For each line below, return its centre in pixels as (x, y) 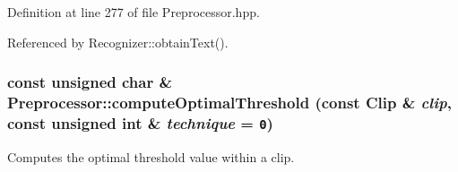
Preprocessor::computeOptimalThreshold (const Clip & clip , (229, 103)
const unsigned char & (90, 82)
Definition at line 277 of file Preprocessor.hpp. (134, 12)
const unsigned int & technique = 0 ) (140, 122)
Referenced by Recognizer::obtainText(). (118, 42)
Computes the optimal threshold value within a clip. (151, 156)
